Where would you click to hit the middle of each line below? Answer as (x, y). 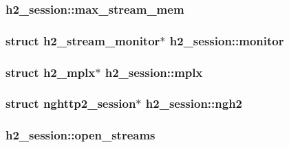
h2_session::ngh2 (194, 103)
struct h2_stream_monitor (83, 40)
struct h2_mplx (51, 72)
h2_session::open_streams (81, 135)
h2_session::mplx (154, 72)
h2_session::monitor (227, 40)
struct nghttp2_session (71, 103)
